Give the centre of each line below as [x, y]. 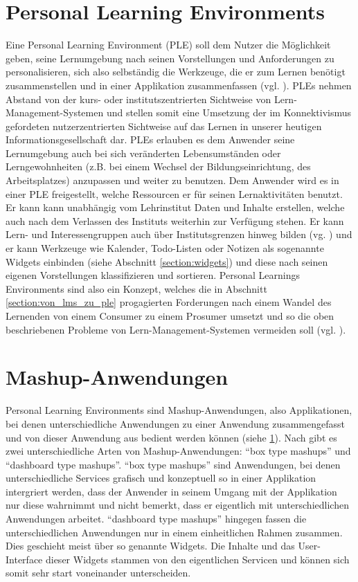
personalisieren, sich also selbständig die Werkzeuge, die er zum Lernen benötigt [176, 72]
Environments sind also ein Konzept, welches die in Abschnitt [136, 288]
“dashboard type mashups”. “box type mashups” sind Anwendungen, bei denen [173, 464]
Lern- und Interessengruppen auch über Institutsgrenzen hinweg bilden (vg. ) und [179, 234]
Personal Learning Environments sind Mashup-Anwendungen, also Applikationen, [179, 410]
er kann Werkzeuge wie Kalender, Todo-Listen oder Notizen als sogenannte [165, 248]
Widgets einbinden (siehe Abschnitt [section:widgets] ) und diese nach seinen [167, 261]
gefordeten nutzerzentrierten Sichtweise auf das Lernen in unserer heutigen [164, 126]
